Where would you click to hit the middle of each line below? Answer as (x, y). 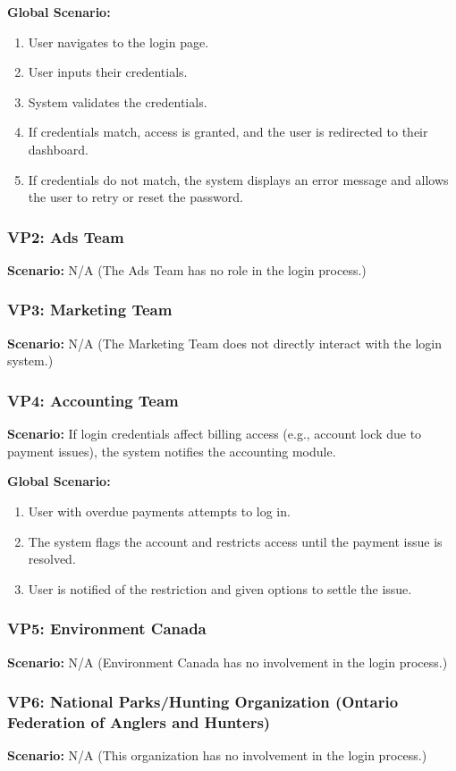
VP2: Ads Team (66, 236)
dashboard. (58, 149)
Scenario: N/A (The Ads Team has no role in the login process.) (187, 269)
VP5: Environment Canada (107, 629)
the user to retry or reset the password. (135, 197)
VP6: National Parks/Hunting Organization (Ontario (203, 702)
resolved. (52, 559)
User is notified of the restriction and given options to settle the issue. (220, 588)
